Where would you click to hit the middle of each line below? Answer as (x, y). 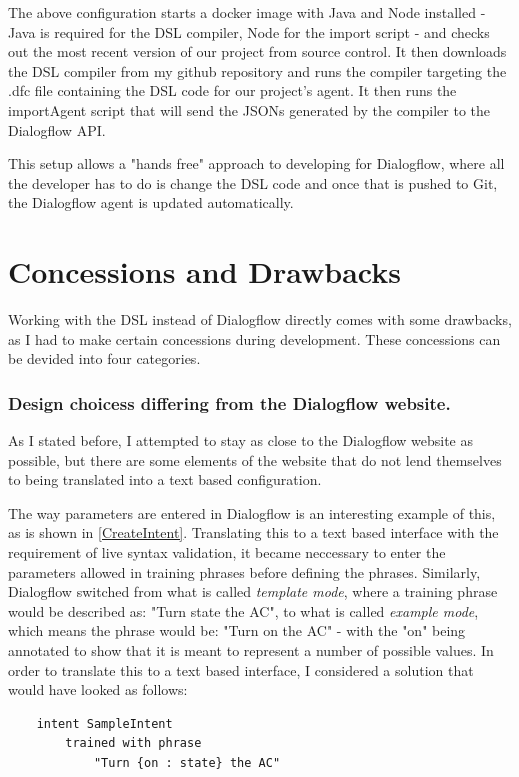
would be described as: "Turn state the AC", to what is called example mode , (243, 610)
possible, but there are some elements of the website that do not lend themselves (255, 459)
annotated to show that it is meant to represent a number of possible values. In (251, 650)
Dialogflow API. (57, 129)
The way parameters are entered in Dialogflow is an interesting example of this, (252, 512)
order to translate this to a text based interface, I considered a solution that (241, 669)
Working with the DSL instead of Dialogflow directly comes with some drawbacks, (260, 319)
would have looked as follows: (98, 689)
